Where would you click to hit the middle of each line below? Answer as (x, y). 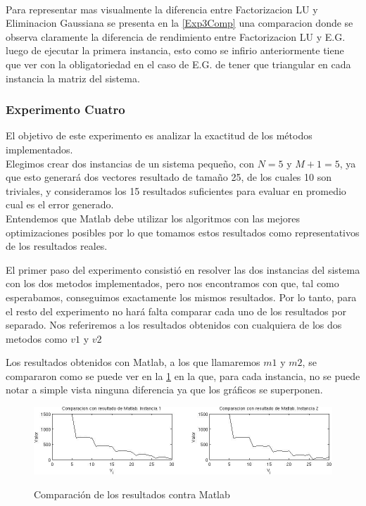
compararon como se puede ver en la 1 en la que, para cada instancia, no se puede (183, 375)
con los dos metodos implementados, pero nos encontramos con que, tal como (172, 283)
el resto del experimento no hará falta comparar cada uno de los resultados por (176, 311)
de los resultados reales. (57, 246)
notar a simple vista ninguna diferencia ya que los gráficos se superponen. (164, 390)
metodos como (37, 338)
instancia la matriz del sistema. (73, 78)
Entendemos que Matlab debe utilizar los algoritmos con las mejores (153, 218)
